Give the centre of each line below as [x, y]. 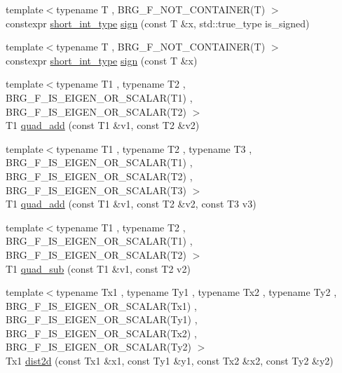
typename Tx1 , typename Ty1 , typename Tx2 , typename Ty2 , [197, 292]
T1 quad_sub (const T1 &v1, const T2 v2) [98, 268]
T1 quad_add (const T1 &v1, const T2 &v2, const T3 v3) [131, 204]
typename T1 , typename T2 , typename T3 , [154, 148]
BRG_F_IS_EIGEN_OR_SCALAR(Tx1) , [101, 305]
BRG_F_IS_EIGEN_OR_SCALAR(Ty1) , [102, 319]
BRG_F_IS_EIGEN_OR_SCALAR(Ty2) [99, 347]
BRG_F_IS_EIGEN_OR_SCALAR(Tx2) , [101, 333]
